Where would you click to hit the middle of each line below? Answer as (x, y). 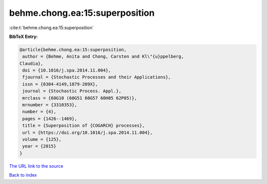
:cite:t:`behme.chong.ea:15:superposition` (51, 28)
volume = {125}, (42, 139)
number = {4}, (39, 112)
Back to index (23, 175)
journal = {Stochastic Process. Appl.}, (72, 91)
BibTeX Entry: (23, 37)
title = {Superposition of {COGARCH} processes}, (84, 126)
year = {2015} (39, 146)
